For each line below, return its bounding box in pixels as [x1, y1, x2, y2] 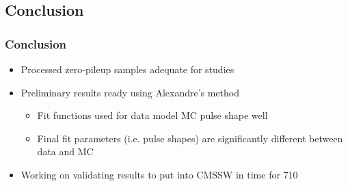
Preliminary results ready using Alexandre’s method [21, 85, 240, 99]
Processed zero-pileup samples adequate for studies [21, 62, 235, 76]
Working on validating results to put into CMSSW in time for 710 [21, 167, 298, 181]
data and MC [37, 144, 94, 159]
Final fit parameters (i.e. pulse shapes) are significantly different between [37, 131, 343, 145]
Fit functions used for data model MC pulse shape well [37, 108, 268, 122]
